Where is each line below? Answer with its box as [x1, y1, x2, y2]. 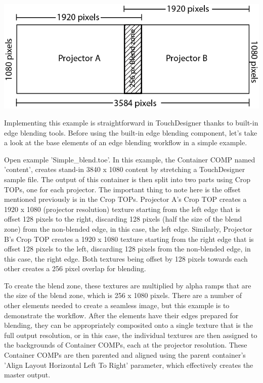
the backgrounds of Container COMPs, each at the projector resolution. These [4, 339, 247, 350]
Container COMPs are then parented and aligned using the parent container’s [4, 350, 246, 360]
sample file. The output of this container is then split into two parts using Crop [4, 174, 251, 184]
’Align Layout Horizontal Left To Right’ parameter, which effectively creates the [4, 359, 253, 370]
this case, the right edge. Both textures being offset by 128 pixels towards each [4, 253, 248, 264]
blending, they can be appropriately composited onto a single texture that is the [4, 320, 253, 330]
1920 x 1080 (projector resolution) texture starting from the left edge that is [4, 203, 241, 214]
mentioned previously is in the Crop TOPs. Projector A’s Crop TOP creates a [4, 194, 247, 204]
